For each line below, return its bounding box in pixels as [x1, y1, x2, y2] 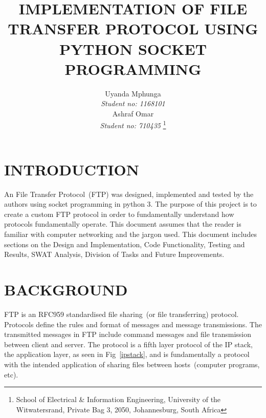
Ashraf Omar [112, 108, 154, 118]
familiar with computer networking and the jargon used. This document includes [4, 229, 257, 240]
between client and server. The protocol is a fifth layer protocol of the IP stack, [4, 339, 253, 349]
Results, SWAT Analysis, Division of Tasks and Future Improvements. [4, 249, 225, 260]
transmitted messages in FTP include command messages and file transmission [4, 329, 252, 340]
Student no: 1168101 [101, 98, 165, 109]
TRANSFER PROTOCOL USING [8, 18, 258, 39]
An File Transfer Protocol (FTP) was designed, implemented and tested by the [4, 188, 254, 199]
